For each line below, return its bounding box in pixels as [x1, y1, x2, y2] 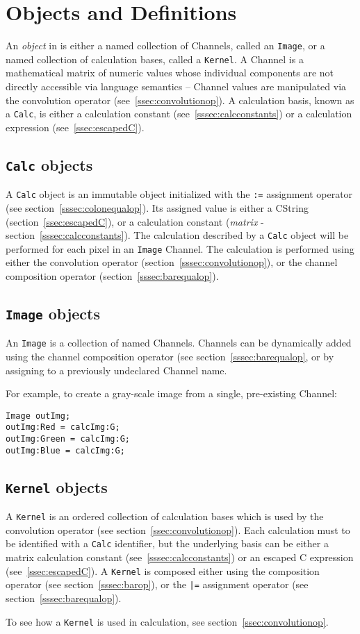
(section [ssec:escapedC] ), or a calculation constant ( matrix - [6, 214, 264, 228]
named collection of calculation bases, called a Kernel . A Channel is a [6, 51, 304, 66]
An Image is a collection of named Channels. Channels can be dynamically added [6, 335, 352, 350]
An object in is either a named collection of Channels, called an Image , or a [6, 38, 325, 53]
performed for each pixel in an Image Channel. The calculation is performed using [6, 241, 354, 256]
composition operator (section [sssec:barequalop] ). [6, 269, 219, 283]
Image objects [6, 302, 101, 324]
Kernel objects [6, 476, 108, 497]
